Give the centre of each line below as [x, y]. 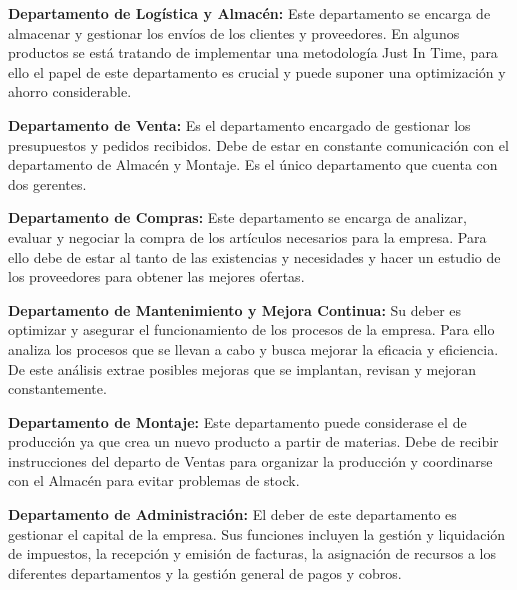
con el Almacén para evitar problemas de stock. [154, 480]
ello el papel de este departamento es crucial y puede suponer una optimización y [257, 71]
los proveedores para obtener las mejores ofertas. [156, 276]
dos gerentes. [47, 183]
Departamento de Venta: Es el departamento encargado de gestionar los [239, 124]
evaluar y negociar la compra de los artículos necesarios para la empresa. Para [247, 236]
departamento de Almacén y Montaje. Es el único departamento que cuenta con [253, 164]
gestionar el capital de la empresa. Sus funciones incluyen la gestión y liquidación [257, 533]
